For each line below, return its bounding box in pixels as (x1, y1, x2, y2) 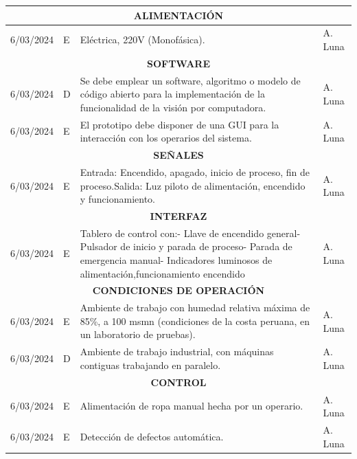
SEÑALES (153, 148, 204, 162)
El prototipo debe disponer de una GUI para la (80, 117, 279, 131)
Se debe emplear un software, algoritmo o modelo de (80, 73, 301, 87)
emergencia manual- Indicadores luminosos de (80, 253, 273, 267)
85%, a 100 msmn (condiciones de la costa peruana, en (80, 313, 310, 328)
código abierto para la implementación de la (80, 87, 265, 101)
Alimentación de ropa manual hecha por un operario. (80, 399, 303, 413)
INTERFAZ (150, 208, 207, 223)
